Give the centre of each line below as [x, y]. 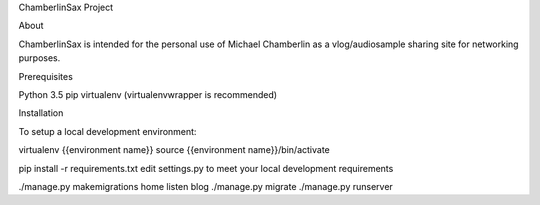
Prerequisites [46, 76]
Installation [41, 113]
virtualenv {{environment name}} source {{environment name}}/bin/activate [174, 150]
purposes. [39, 58]
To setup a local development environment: [107, 131]
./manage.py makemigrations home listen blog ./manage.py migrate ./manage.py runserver [206, 186]
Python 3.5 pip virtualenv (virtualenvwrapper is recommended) [148, 94]
